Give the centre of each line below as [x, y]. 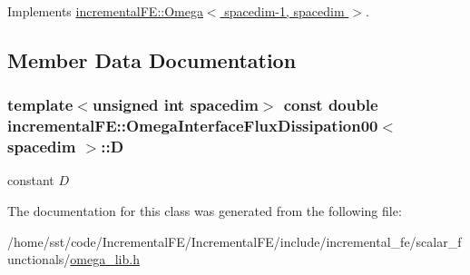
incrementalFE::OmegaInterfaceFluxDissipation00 [193, 126]
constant [31, 180]
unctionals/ [39, 259]
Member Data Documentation [152, 59]
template [40, 105]
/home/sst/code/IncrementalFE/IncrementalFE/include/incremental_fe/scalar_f [235, 241]
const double [331, 105]
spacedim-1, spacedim [284, 11]
